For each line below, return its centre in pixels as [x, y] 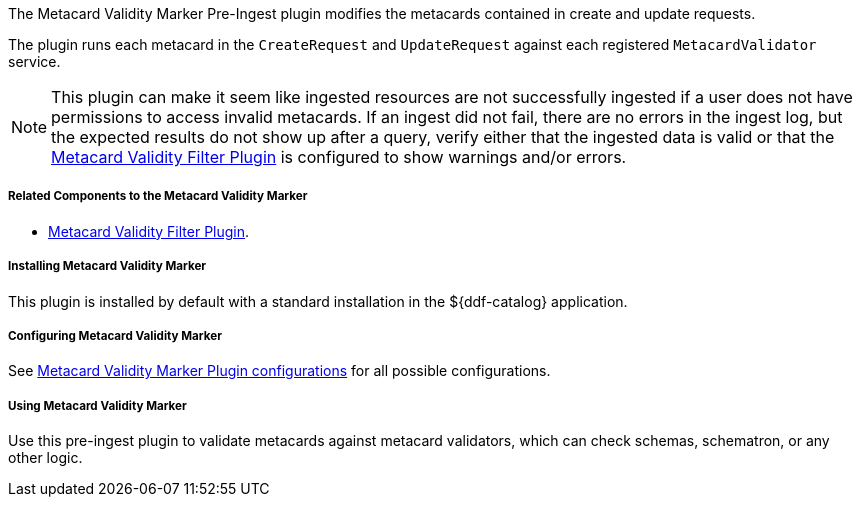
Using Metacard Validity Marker [97, 405]
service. [34, 61]
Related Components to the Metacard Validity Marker [158, 196]
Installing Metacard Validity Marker [107, 266]
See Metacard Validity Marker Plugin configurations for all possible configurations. [279, 371]
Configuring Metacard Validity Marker [115, 335]
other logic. [45, 458]
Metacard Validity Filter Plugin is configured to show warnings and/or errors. [339, 157]
